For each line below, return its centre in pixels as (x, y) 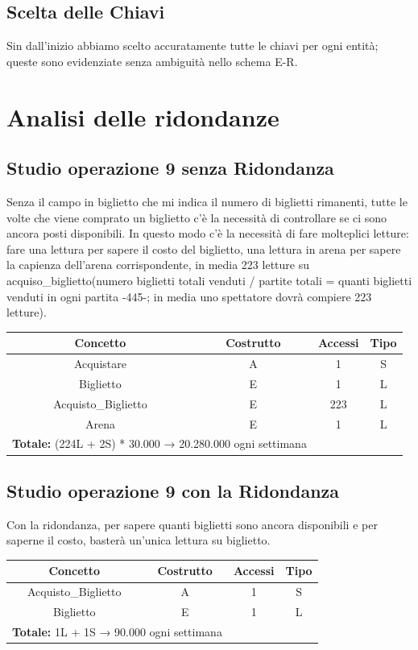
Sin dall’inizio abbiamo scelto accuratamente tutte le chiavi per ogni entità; (192, 46)
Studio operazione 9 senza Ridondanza (170, 168)
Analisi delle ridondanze (143, 116)
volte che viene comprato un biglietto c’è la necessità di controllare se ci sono (197, 217)
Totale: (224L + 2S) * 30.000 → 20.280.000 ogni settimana (159, 443)
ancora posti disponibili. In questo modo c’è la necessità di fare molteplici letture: (208, 233)
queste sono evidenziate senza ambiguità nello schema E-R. (152, 61)
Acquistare (100, 364)
